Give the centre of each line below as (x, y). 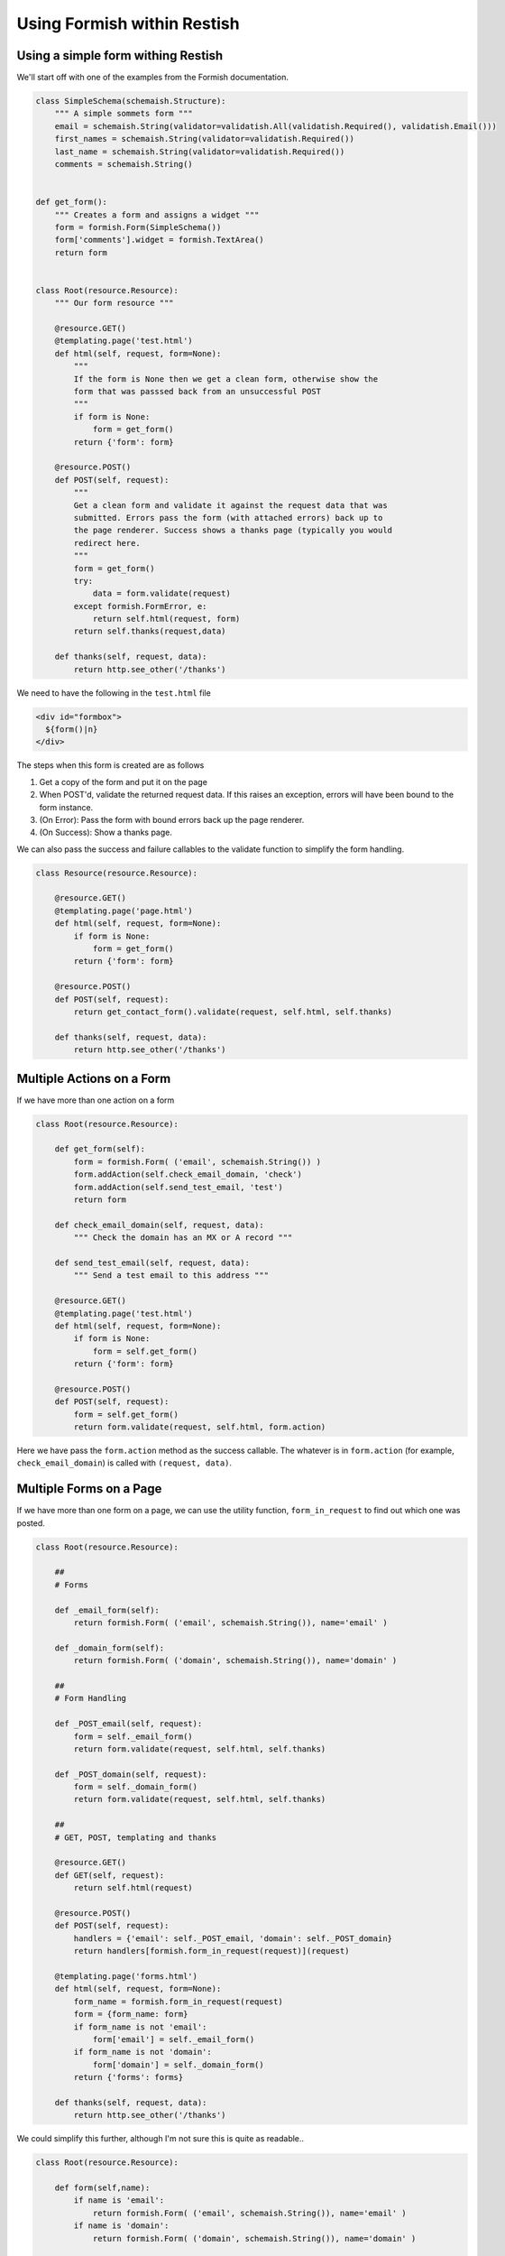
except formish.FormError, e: (140, 606)
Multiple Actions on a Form (94, 1078)
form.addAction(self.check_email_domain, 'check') (188, 1174)
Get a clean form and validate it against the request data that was (230, 505)
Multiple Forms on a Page (89, 1489)
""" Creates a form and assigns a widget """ (157, 215)
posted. (31, 1523)
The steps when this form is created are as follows (110, 765)
